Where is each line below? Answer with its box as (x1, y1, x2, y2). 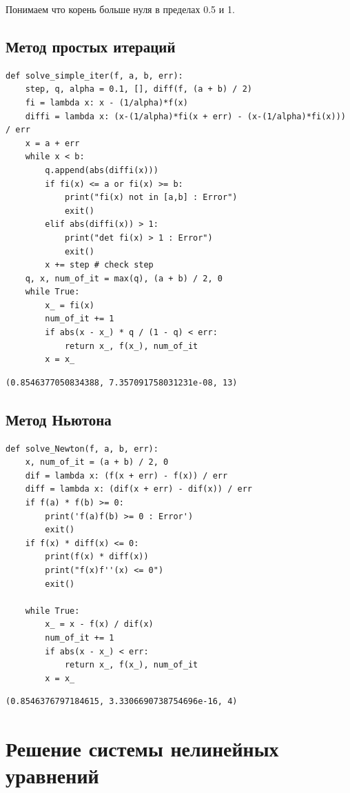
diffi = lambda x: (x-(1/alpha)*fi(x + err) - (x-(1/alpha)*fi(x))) (25, 111, 346, 121)
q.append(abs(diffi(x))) (45, 165, 158, 175)
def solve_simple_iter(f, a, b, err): (6, 70, 183, 81)
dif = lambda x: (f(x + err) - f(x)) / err (25, 470, 228, 481)
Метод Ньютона (6, 408, 112, 430)
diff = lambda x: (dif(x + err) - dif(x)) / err (25, 484, 252, 494)
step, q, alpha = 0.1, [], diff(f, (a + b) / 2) (25, 84, 252, 94)
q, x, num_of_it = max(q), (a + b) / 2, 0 (25, 273, 223, 283)
